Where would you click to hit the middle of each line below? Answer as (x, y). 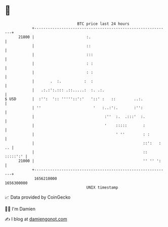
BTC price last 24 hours (103, 24)
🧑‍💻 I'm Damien (20, 209)
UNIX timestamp (102, 187)
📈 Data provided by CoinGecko (38, 197)
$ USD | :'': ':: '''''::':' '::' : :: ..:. (74, 99)
